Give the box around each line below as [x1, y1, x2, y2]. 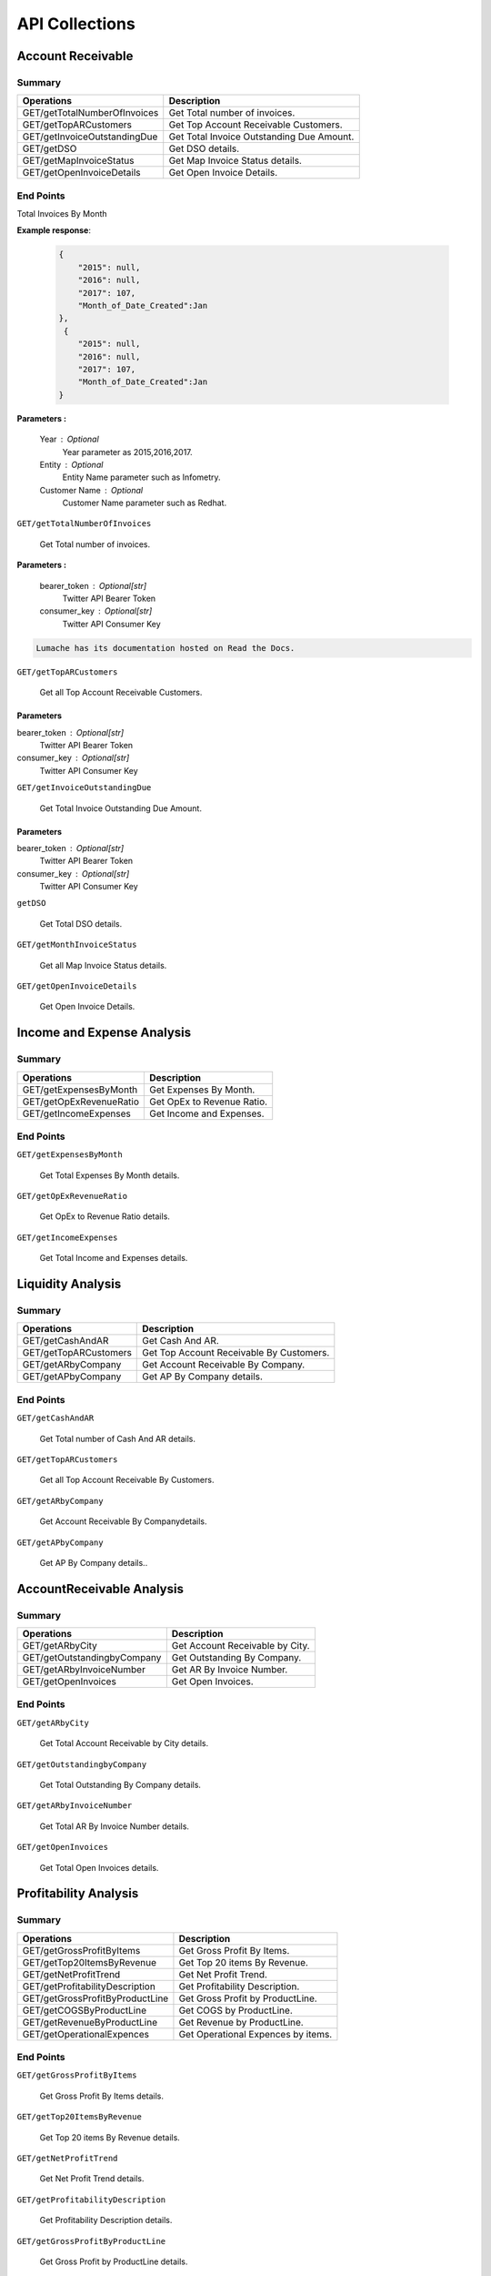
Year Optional [39, 433, 99, 445]
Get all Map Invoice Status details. [39, 960, 167, 970]
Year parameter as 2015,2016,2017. [62, 446, 193, 457]
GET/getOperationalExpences [22, 2027, 150, 2040]
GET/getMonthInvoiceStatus [16, 940, 137, 950]
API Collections [16, 14, 135, 34]
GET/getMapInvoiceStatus [22, 155, 135, 168]
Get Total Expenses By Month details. [39, 1170, 180, 1181]
